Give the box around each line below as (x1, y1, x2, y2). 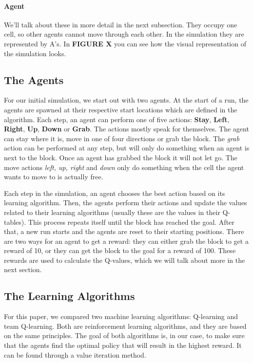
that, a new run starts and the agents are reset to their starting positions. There (4, 226, 244, 236)
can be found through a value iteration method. (4, 349, 146, 360)
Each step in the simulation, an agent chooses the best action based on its (4, 188, 225, 198)
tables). (4, 216, 26, 227)
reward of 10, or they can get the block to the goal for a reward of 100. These (4, 245, 236, 256)
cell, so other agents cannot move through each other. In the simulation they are (4, 29, 244, 39)
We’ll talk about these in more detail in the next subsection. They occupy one (4, 19, 237, 29)
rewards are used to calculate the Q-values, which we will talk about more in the (4, 255, 245, 265)
